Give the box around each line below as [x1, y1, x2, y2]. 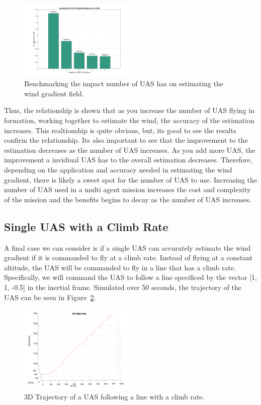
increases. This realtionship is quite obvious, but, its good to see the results [4, 125, 236, 135]
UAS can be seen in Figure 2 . [4, 292, 96, 302]
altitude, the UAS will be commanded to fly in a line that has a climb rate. [4, 262, 236, 272]
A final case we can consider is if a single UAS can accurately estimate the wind [4, 242, 251, 253]
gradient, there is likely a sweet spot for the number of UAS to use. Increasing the [4, 174, 257, 185]
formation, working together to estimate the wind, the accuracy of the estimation [4, 115, 254, 126]
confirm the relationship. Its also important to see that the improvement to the [4, 135, 248, 145]
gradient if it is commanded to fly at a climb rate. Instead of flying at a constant [4, 252, 253, 263]
